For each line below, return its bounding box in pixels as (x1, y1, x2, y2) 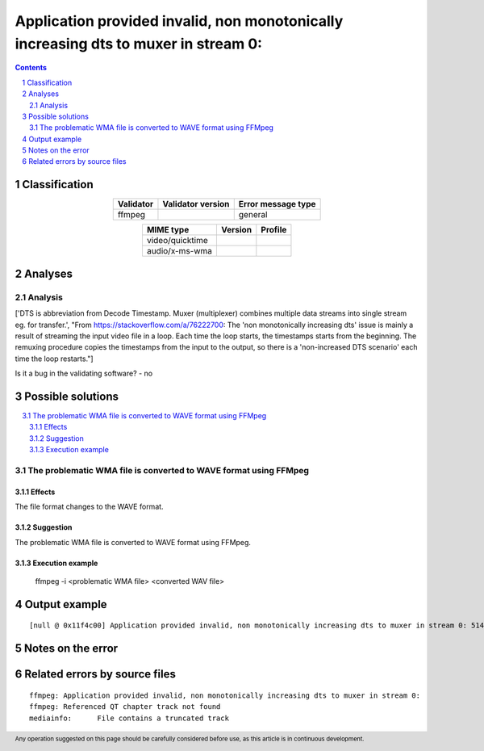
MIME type (146, 224, 190, 236)
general (238, 209, 268, 220)
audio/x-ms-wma (146, 245, 213, 257)
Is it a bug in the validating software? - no (15, 368, 153, 379)
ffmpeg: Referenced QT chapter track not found (29, 703, 221, 711)
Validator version (162, 199, 230, 210)
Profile (261, 224, 287, 236)
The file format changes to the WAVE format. (15, 501, 165, 512)
